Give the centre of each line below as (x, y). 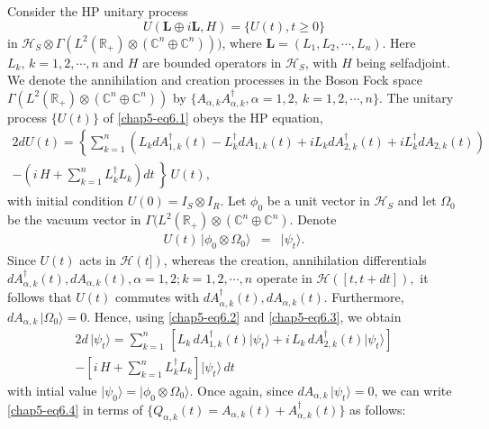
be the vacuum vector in (74, 219)
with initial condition (66, 201)
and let (417, 201)
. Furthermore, (364, 297)
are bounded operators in (212, 62)
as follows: (378, 409)
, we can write (413, 391)
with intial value (52, 391)
